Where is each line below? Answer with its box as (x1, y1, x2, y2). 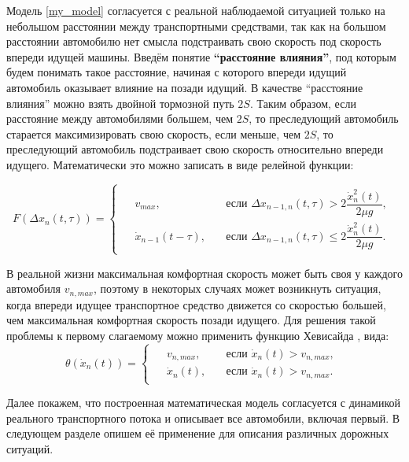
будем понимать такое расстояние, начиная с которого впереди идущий (6, 64, 347, 80)
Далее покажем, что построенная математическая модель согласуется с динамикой (6, 394, 401, 410)
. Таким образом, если (249, 94, 356, 111)
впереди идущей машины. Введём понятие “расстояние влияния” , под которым (6, 48, 396, 65)
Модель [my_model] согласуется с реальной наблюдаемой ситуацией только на (6, 2, 385, 18)
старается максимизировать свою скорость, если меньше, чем (6, 125, 301, 142)
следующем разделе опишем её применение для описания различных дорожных (6, 425, 389, 442)
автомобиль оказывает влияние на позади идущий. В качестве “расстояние (6, 79, 363, 95)
